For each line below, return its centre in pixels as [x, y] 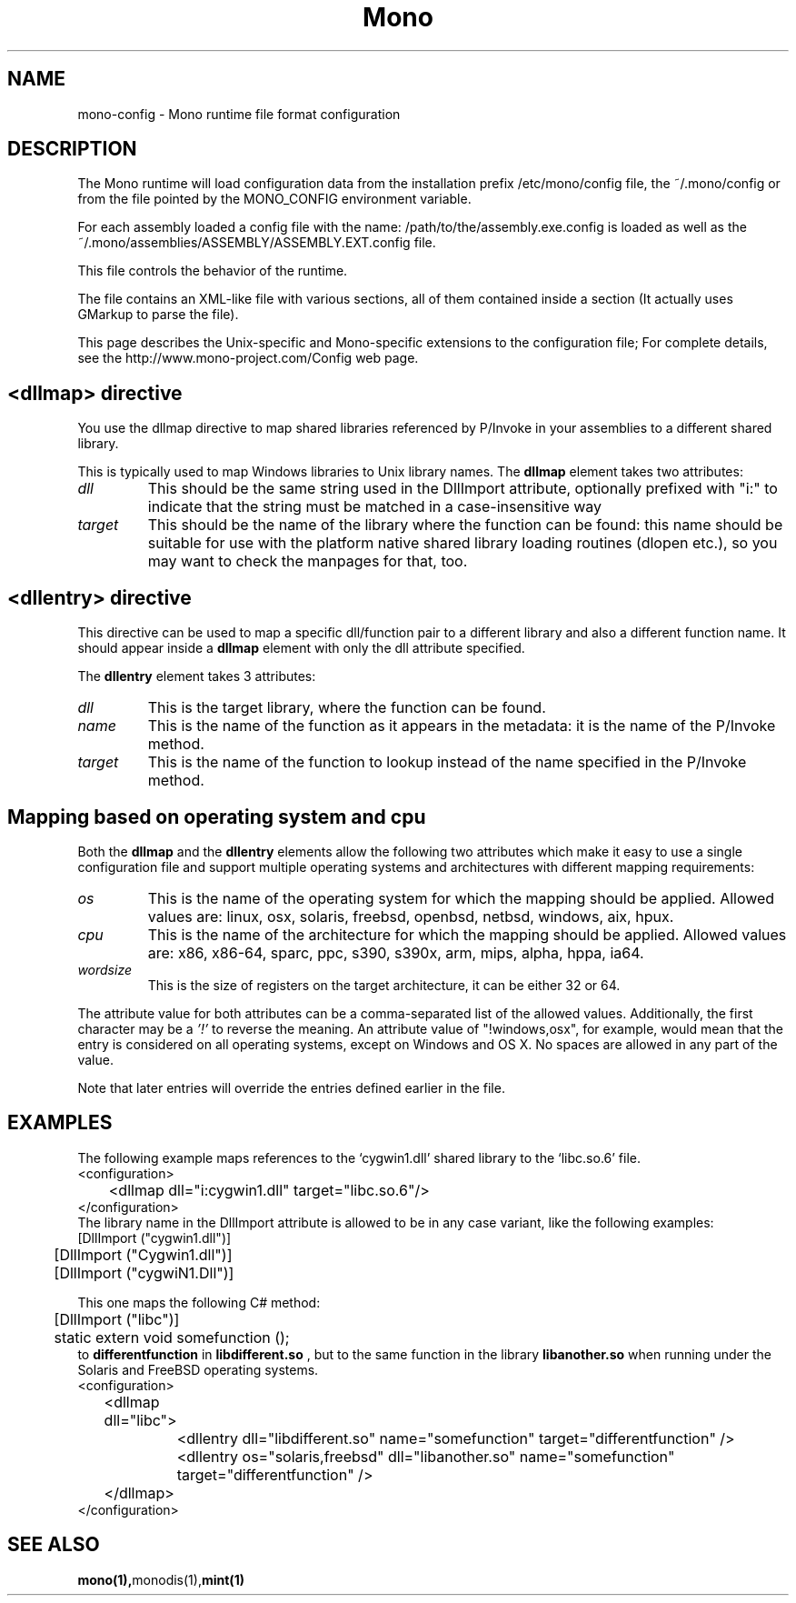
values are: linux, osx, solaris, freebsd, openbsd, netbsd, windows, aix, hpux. [411, 916]
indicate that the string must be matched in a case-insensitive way [375, 507]
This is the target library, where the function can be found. [347, 708]
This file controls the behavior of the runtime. [213, 271]
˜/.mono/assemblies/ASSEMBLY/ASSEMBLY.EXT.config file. [257, 243]
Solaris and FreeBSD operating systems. [198, 1369]
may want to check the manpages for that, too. [308, 561]
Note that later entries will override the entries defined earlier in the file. [291, 1087]
